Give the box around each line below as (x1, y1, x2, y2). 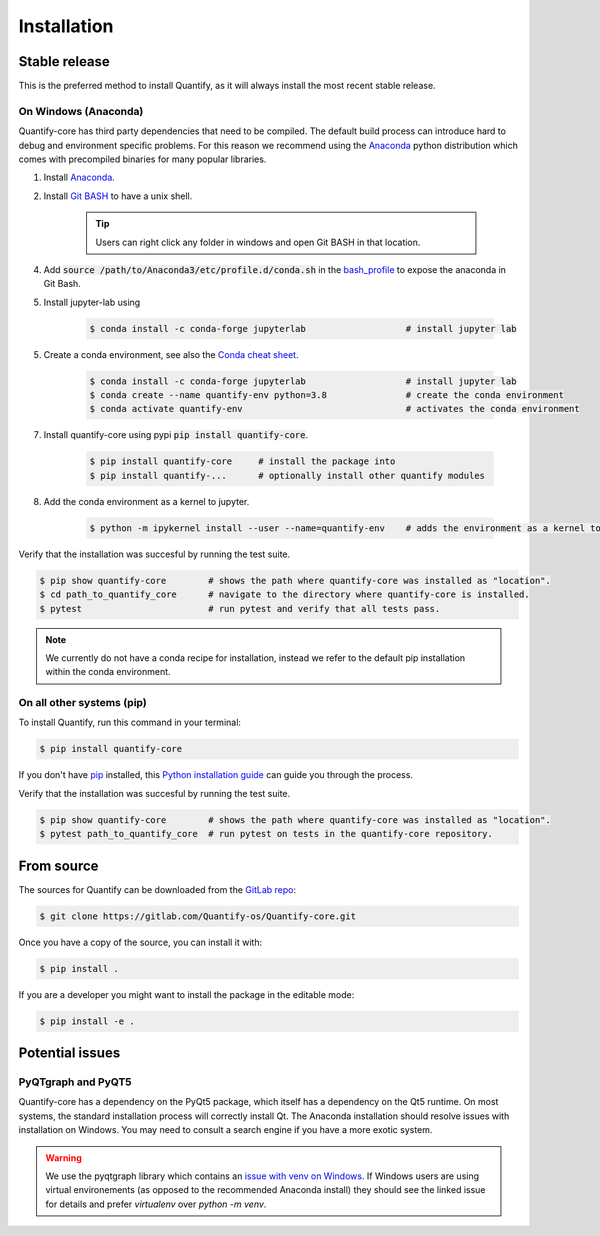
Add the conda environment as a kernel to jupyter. (43, 495, 250, 507)
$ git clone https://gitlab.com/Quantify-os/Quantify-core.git (39, 910, 357, 922)
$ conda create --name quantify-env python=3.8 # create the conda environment (89, 390, 565, 401)
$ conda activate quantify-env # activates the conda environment (89, 403, 580, 415)
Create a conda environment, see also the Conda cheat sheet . (43, 348, 299, 360)
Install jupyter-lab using (43, 296, 141, 308)
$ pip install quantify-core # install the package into (89, 456, 396, 467)
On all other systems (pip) (18, 696, 147, 710)
